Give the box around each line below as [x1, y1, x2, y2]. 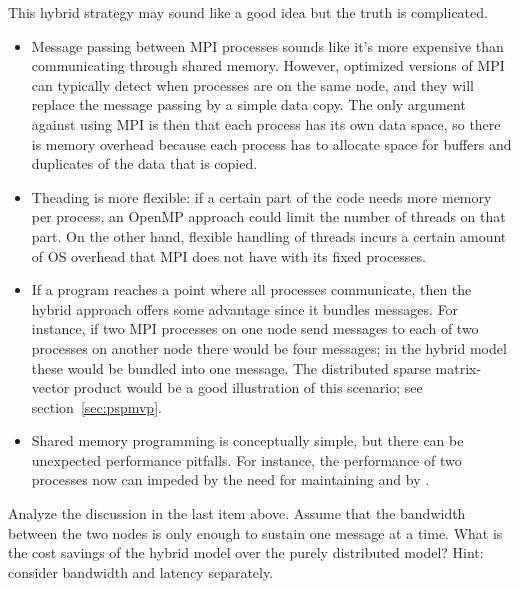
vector [31, 377, 70, 398]
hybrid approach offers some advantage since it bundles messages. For [31, 298, 459, 319]
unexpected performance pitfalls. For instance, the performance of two [31, 449, 462, 470]
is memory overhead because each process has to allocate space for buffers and [31, 133, 512, 154]
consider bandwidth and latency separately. [8, 561, 274, 582]
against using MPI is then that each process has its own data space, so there [31, 113, 501, 134]
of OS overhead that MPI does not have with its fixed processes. [31, 245, 427, 266]
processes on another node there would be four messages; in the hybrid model [31, 337, 507, 358]
